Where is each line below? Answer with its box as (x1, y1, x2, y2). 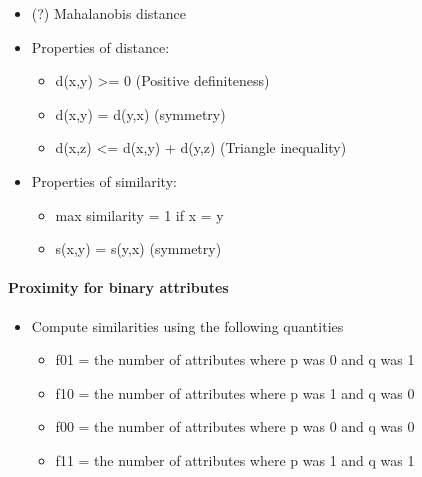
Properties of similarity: (31, 170, 177, 191)
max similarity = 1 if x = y (55, 204, 224, 225)
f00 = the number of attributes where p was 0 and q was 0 (55, 416, 415, 437)
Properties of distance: (31, 36, 170, 57)
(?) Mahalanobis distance (31, 3, 186, 23)
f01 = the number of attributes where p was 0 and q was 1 (55, 349, 415, 370)
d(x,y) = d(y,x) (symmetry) (55, 103, 226, 124)
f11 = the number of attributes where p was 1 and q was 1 (55, 449, 415, 470)
